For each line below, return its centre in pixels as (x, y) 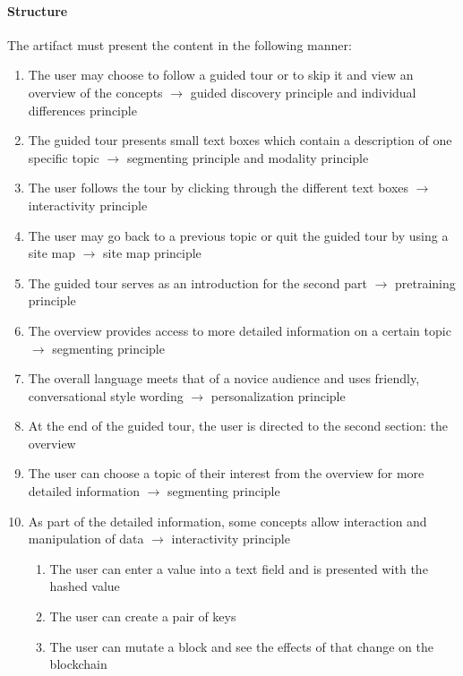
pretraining (425, 282)
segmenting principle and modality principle (248, 157)
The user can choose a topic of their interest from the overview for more (226, 473)
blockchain (78, 664)
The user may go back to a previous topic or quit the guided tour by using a (238, 235)
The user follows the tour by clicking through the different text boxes (219, 188)
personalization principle (278, 395)
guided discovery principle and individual (303, 92)
